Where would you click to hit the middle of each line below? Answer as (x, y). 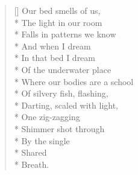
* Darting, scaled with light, (66, 105)
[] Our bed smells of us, (57, 10)
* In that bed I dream (55, 58)
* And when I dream (52, 46)
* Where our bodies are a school (74, 81)
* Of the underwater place (63, 69)
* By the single (42, 140)
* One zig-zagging (47, 117)
